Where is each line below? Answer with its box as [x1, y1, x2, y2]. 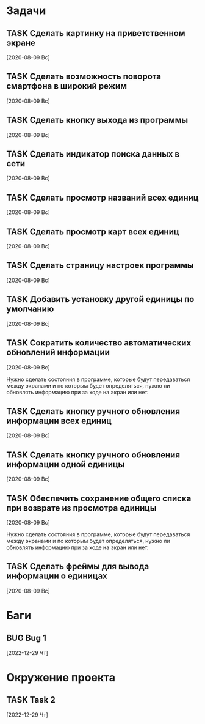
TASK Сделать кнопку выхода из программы [6, 115, 189, 125]
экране [6, 37, 35, 48]
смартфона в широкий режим [6, 81, 127, 92]
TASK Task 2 [6, 695, 56, 705]
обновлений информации [6, 347, 110, 358]
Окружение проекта [6, 670, 116, 684]
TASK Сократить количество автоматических [6, 338, 192, 349]
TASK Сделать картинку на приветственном [6, 28, 185, 39]
